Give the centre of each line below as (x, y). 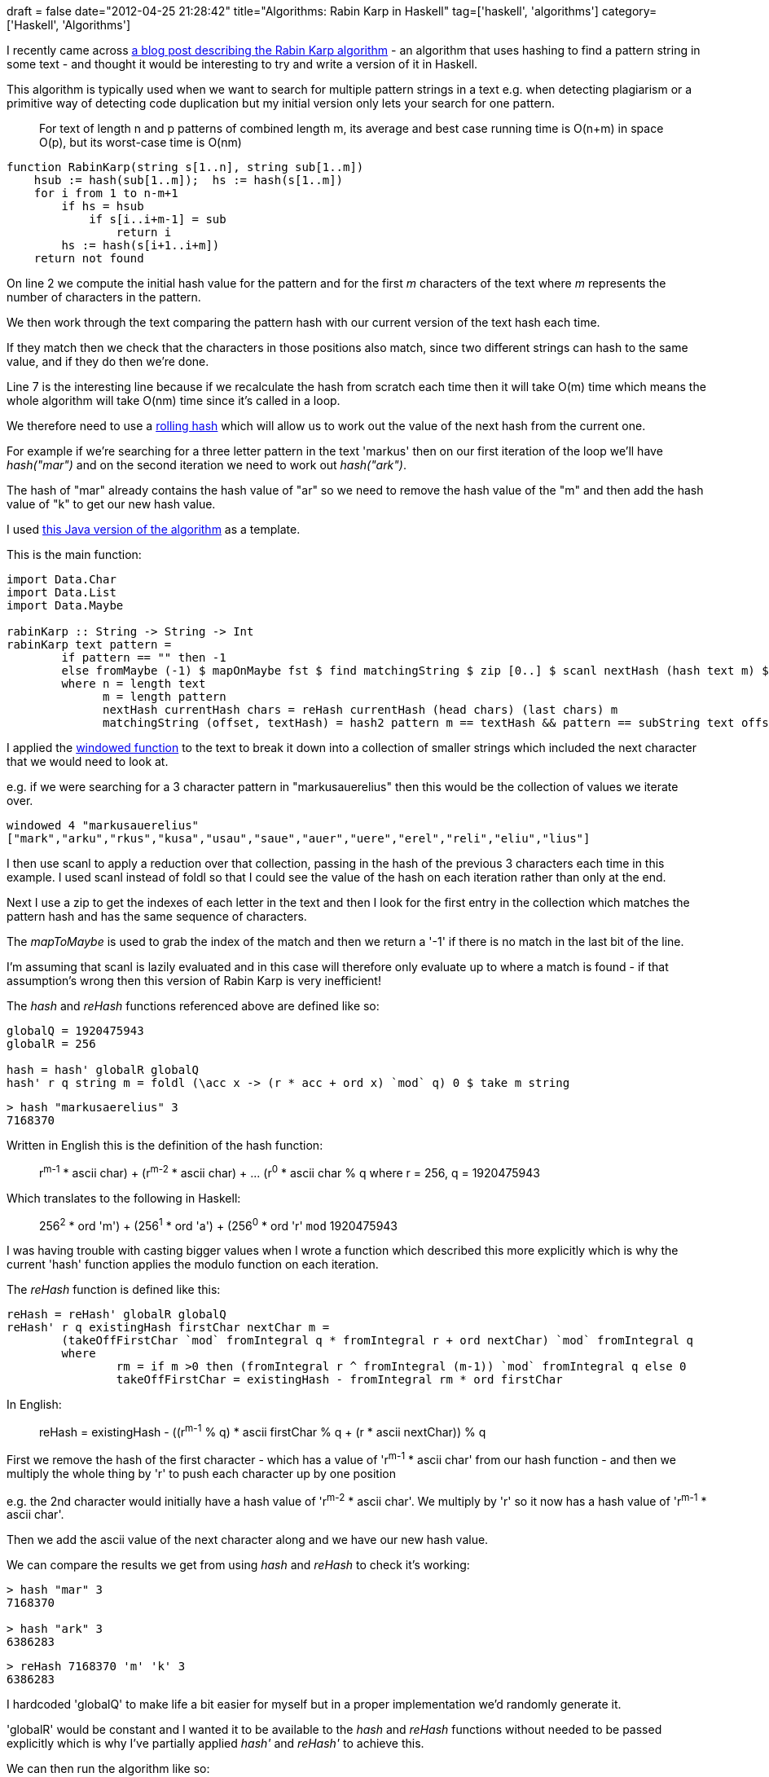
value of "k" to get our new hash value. (111, 504)
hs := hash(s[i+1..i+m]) (141, 245)
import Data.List (62, 592)
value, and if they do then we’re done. (108, 361)
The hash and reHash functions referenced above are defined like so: (193, 1006)
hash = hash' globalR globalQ (103, 1070)
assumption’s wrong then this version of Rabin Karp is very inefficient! (194, 981)
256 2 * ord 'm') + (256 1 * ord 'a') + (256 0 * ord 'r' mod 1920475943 (219, 1224)
